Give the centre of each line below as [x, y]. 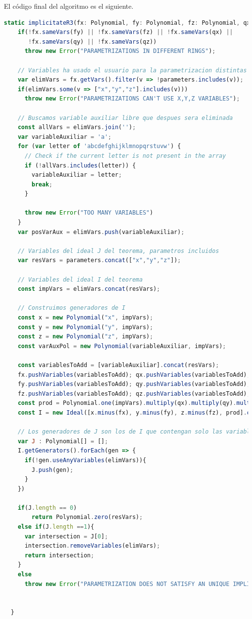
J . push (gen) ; [53, 470]
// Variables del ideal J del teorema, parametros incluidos [118, 251]
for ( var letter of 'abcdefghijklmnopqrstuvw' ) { [99, 146]
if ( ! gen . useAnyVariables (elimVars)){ [85, 460]
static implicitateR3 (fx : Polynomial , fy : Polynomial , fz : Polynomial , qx [127, 23]
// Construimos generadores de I [71, 308]
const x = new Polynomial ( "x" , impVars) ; [85, 318]
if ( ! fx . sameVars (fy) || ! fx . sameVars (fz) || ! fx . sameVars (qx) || [125, 32]
